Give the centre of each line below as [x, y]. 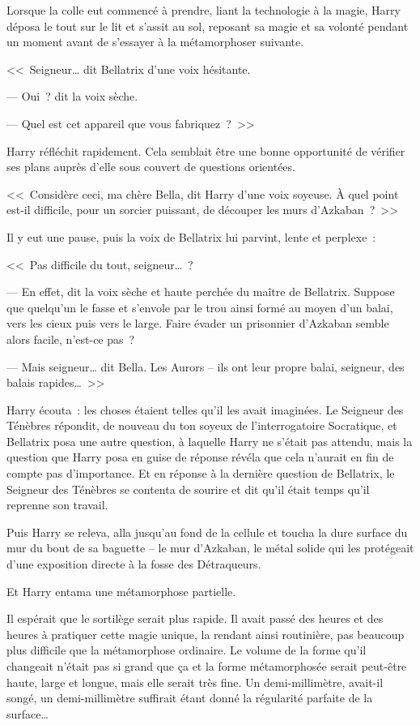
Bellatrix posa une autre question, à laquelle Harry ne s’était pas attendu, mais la [210, 441]
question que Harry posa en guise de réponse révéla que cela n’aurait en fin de [200, 457]
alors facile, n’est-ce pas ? [71, 339]
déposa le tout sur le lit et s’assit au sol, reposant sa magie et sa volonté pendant [208, 26]
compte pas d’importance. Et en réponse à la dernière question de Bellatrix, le [201, 473]
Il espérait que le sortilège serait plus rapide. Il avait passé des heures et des [195, 618]
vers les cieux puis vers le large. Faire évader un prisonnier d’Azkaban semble [198, 323]
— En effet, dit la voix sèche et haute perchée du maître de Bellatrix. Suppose [201, 292]
